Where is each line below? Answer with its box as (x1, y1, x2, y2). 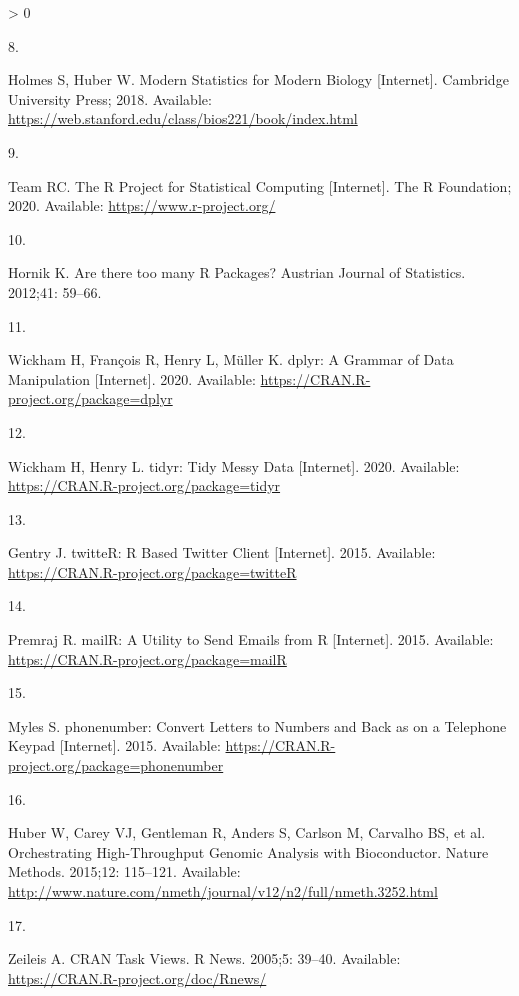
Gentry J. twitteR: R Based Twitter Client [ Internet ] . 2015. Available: (8, 542, 436, 563)
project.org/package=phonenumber (8, 755, 224, 776)
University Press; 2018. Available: (8, 88, 212, 109)
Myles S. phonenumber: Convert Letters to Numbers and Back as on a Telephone (8, 715, 507, 736)
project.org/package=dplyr (8, 388, 173, 409)
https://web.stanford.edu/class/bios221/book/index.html (8, 108, 358, 129)
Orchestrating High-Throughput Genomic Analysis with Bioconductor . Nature (8, 841, 489, 862)
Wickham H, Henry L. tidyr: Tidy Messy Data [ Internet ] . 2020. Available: (8, 455, 460, 476)
